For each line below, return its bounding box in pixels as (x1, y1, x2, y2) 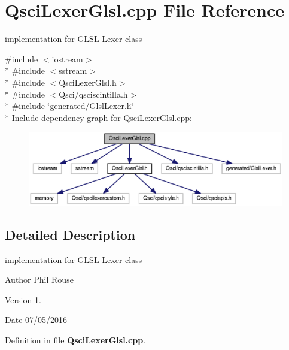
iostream (51, 52, 83, 65)
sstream (59, 64, 87, 77)
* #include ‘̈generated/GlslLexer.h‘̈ (5, 99, 134, 112)
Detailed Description (5, 225, 136, 243)
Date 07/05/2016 (5, 313, 68, 326)
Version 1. (5, 293, 41, 306)
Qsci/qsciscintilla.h (59, 87, 128, 100)
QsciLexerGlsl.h (59, 76, 117, 88)
